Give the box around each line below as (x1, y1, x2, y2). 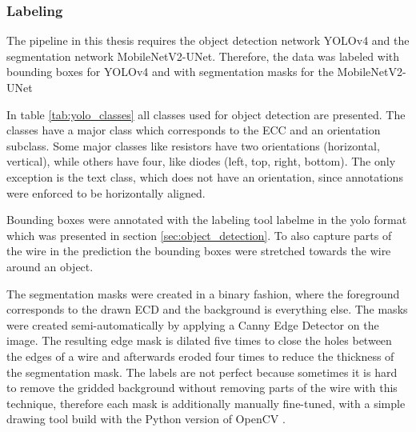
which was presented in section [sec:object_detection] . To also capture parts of (6, 226, 392, 243)
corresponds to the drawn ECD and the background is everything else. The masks (6, 301, 408, 318)
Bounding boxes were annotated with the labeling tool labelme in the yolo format (6, 211, 407, 228)
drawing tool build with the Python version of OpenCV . (6, 410, 286, 427)
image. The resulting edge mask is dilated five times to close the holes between (6, 332, 392, 349)
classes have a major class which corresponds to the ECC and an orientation (6, 122, 381, 138)
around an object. (6, 258, 94, 274)
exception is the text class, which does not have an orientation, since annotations (6, 168, 403, 185)
